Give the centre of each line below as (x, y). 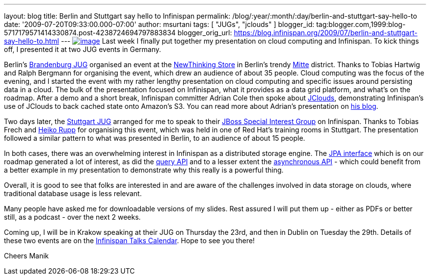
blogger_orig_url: (205, 33)
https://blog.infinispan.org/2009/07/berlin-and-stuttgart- (326, 33)
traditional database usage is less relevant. (73, 193)
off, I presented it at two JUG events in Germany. (83, 49)
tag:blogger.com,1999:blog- (361, 24)
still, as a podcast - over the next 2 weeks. (72, 217)
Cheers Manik (27, 256)
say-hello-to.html (32, 41)
